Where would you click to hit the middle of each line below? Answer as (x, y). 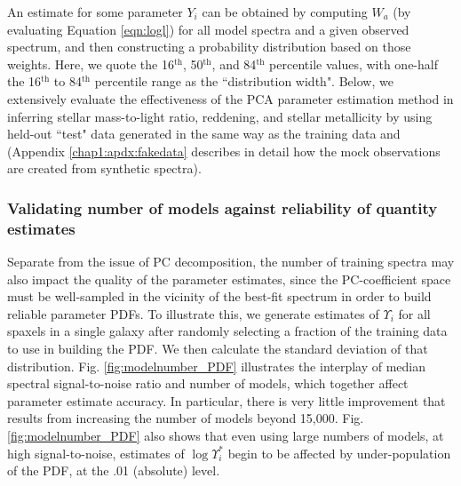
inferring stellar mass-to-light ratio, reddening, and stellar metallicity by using (220, 116)
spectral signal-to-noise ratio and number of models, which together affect (208, 383)
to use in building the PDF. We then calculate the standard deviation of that (218, 349)
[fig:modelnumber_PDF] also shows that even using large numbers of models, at (226, 436)
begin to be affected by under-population (339, 453)
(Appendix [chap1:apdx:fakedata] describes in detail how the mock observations (224, 151)
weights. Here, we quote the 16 (91, 64)
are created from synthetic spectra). (104, 168)
